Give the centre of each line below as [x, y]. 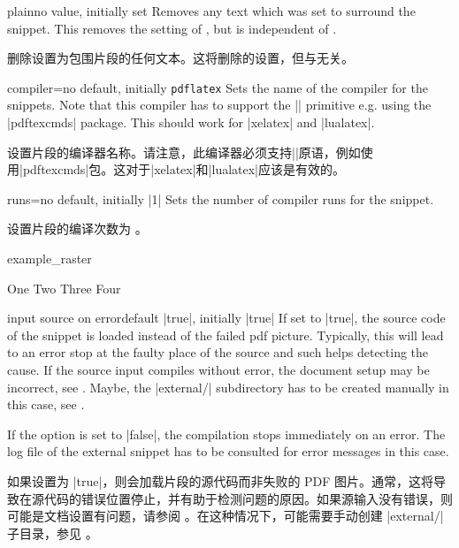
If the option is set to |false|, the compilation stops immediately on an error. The [226, 434]
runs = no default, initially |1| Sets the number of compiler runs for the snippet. [221, 198]
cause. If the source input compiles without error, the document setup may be [218, 369]
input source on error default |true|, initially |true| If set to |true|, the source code [226, 318]
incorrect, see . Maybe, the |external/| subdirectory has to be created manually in [228, 387]
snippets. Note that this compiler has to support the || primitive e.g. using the [219, 105]
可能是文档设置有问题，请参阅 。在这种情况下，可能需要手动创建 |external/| [226, 516]
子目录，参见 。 [53, 533]
